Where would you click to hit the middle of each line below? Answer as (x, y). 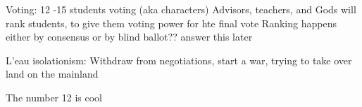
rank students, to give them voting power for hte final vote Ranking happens (171, 23)
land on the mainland (52, 74)
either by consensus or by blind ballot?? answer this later (129, 37)
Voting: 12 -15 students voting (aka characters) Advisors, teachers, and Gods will (181, 9)
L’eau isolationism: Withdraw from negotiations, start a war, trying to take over (179, 60)
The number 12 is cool (54, 97)
